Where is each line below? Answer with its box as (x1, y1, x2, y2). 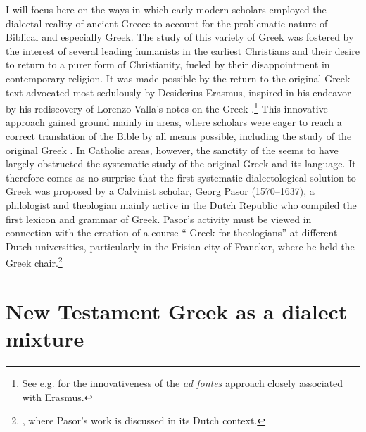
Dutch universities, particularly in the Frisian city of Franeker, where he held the (6, 239, 355, 253)
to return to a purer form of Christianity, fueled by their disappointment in (6, 57, 330, 72)
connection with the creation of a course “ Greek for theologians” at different (6, 225, 338, 240)
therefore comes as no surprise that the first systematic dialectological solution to (6, 170, 356, 184)
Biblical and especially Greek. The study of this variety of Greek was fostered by (6, 30, 354, 44)
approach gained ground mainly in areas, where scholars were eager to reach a (6, 115, 342, 129)
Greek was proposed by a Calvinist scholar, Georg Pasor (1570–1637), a (6, 184, 315, 198)
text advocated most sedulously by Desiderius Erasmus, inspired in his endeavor (6, 84, 351, 99)
